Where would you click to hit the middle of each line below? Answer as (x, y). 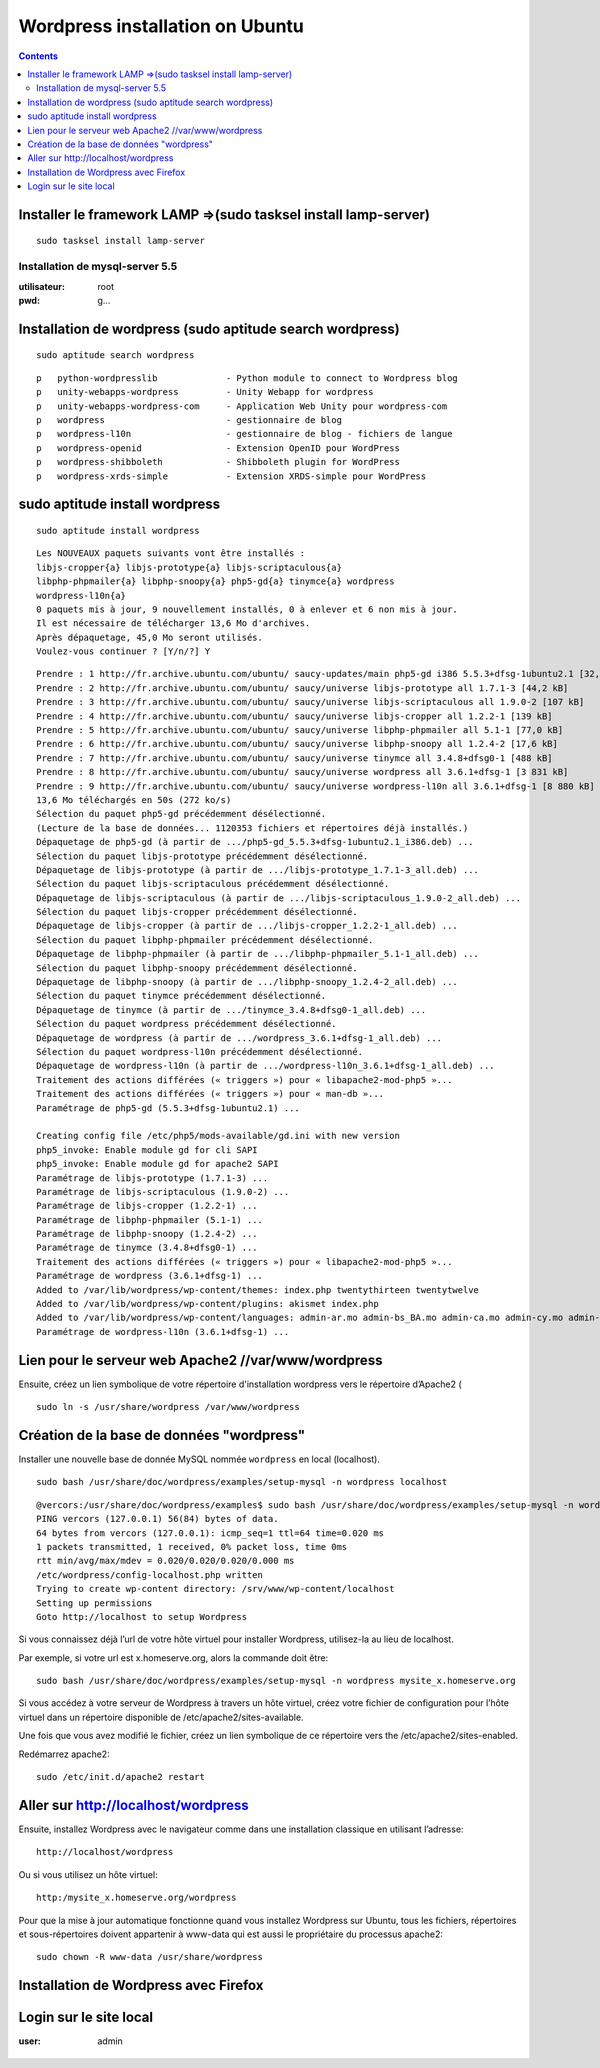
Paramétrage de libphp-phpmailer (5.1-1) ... (150, 1219)
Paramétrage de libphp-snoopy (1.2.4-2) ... (147, 1234)
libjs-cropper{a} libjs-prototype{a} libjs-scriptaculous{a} (189, 567)
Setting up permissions (94, 1603)
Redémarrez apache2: (64, 1754)
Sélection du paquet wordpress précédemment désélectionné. (186, 1024)
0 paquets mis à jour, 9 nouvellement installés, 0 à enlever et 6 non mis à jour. (247, 609)
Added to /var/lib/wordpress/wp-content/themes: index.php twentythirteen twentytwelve (258, 1289)
